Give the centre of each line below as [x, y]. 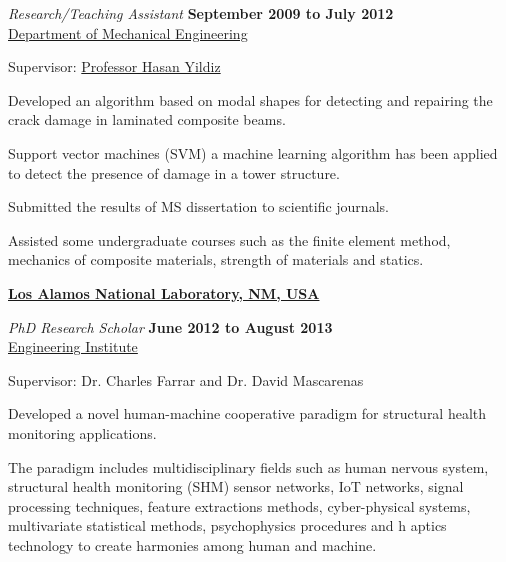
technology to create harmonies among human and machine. [192, 544]
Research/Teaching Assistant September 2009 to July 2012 [201, 13]
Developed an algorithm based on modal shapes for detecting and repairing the [250, 99]
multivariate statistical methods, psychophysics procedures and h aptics [227, 525]
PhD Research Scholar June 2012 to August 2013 [170, 326]
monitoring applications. [82, 432]
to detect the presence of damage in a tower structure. [174, 172]
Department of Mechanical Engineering [128, 32]
